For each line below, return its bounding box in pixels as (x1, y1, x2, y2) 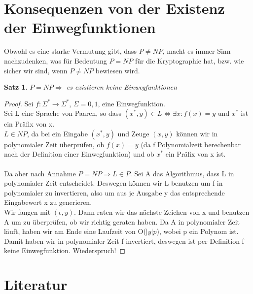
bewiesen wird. (95, 65, 140, 75)
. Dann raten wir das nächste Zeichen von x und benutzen (74, 207, 250, 217)
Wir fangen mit (4, 207, 51, 217)
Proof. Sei (4, 98, 34, 108)
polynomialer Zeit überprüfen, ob (4, 139, 105, 149)
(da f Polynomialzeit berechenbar (141, 139, 241, 149)
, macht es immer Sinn (162, 46, 231, 56)
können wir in (176, 128, 218, 138)
